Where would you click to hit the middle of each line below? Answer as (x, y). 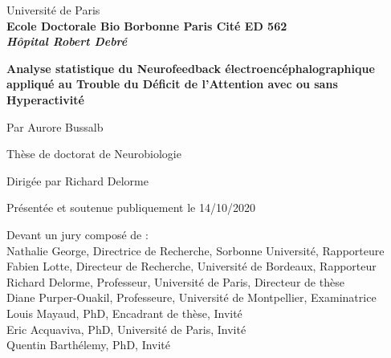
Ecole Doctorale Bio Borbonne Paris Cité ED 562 (147, 25)
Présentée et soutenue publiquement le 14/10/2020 (131, 207)
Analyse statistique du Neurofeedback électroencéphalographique (191, 68)
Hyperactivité (45, 99)
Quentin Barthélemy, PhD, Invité (89, 345)
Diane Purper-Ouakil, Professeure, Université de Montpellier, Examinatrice (191, 297)
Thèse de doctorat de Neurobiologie (94, 154)
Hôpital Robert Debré (67, 41)
